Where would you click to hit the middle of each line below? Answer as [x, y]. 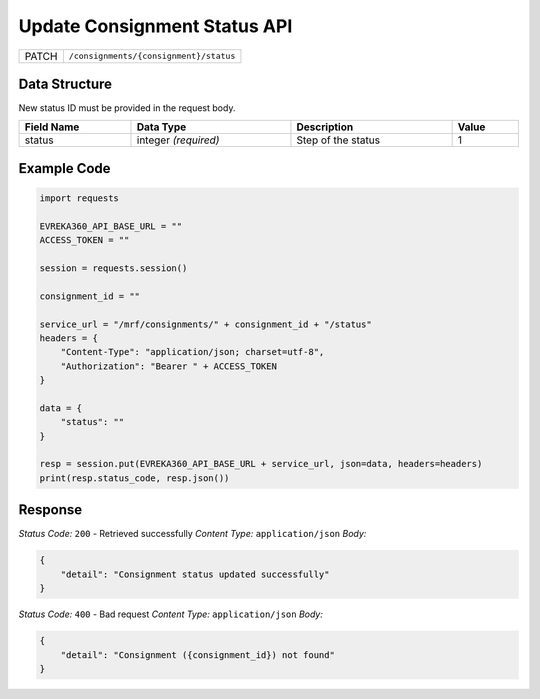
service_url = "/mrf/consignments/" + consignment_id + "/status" [205, 324]
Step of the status [338, 140]
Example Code [64, 168]
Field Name [52, 127]
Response [50, 510]
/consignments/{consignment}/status [152, 56]
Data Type [161, 127]
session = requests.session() [113, 268]
